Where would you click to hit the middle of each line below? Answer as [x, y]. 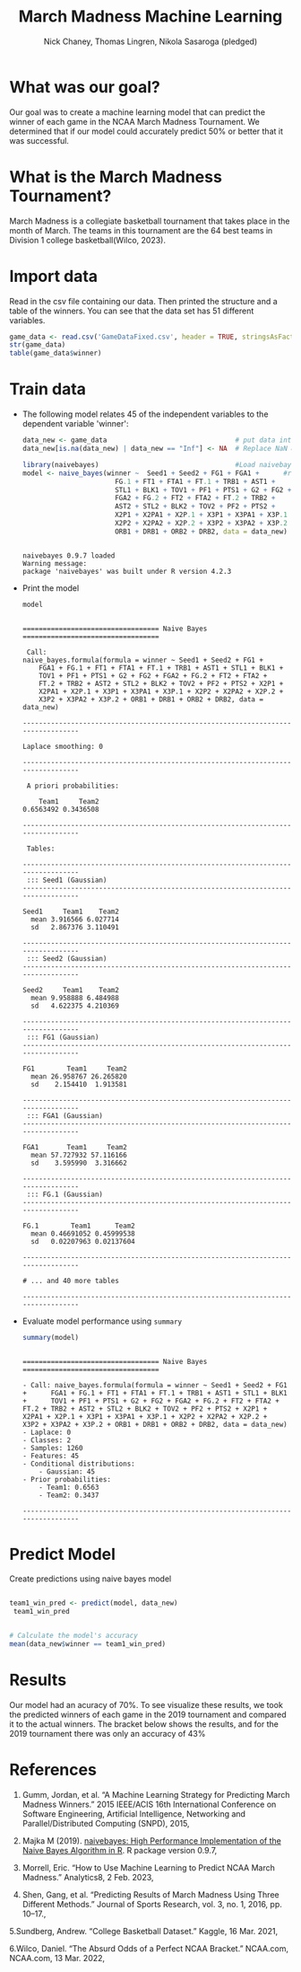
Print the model [51, 588]
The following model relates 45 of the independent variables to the [145, 414]
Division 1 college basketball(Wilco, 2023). [87, 240]
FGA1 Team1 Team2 [74, 1147]
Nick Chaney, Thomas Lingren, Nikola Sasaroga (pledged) [150, 41]
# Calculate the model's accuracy [74, 1636]
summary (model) [51, 1337]
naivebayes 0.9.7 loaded [69, 555]
